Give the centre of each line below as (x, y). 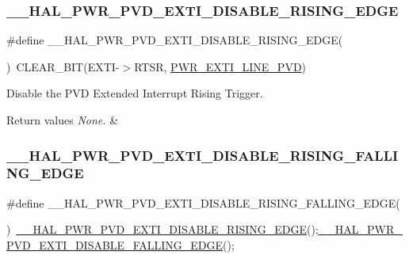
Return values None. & (63, 120)
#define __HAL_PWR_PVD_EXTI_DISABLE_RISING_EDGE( (175, 40)
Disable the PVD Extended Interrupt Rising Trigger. (135, 93)
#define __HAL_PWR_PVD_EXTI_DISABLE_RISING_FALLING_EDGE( (203, 202)
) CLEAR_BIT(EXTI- (63, 66)
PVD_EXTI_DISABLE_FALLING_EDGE (115, 244)
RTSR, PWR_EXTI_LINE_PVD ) (220, 66)
